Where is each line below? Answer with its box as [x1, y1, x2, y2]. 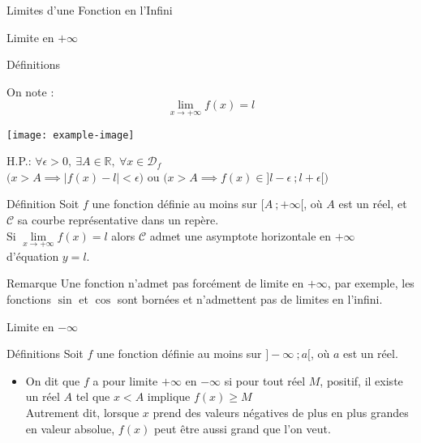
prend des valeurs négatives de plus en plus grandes [153, 404, 409, 420]
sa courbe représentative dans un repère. [17, 211, 219, 228]
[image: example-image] [6, 129, 135, 141]
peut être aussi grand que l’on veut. [153, 420, 331, 437]
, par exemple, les [327, 275, 415, 292]
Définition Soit [6, 195, 79, 212]
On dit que [25, 372, 80, 389]
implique [147, 388, 191, 405]
